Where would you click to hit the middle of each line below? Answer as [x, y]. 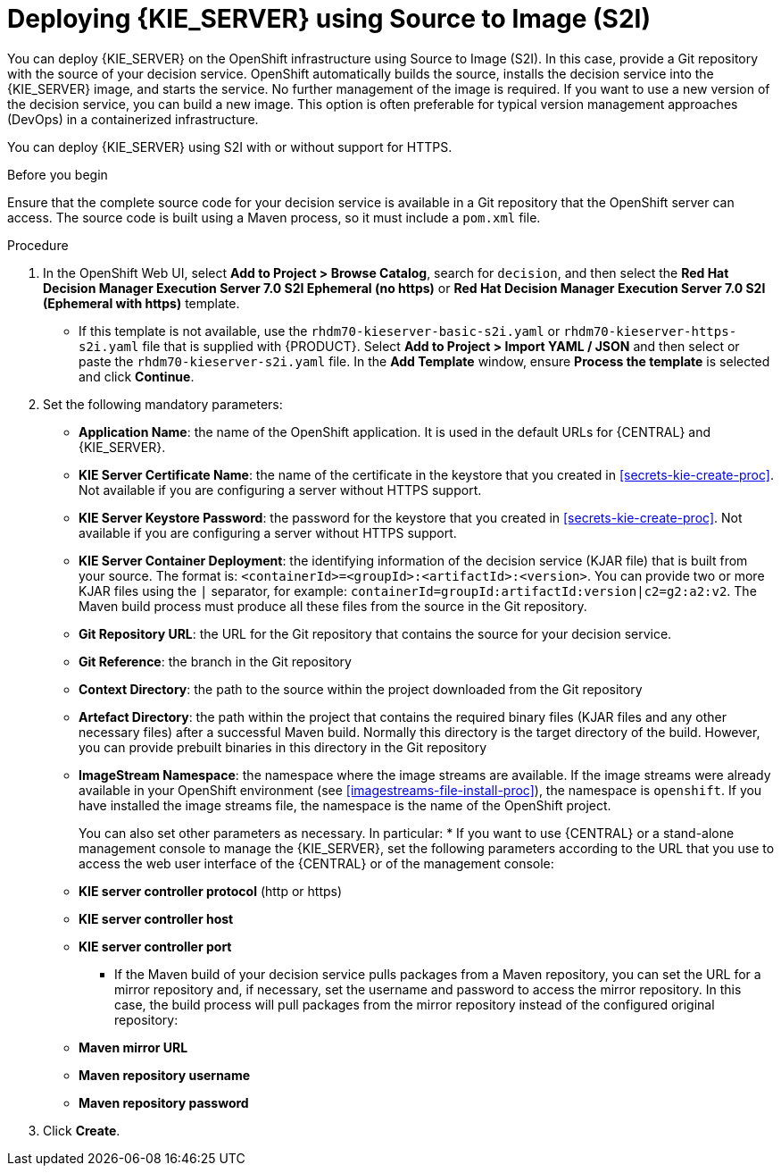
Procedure [38, 245]
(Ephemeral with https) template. [141, 303]
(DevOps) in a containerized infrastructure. [133, 119]
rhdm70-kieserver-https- [650, 331]
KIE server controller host [156, 918]
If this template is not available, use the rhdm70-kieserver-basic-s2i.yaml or [320, 331]
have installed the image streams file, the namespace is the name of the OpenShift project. [345, 805]
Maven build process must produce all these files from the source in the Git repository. [333, 606]
